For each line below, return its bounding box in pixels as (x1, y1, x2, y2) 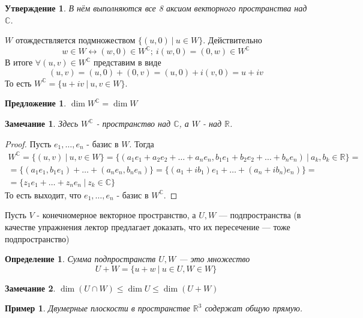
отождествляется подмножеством (15, 34, 136, 46)
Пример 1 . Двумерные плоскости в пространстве (5, 302, 190, 314)
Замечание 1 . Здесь (5, 117, 78, 130)
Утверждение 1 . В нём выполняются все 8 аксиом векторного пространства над (5, 2, 307, 14)
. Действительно (203, 34, 262, 46)
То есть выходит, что (5, 188, 82, 201)
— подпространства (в (218, 209, 301, 221)
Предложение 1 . (5, 97, 67, 109)
